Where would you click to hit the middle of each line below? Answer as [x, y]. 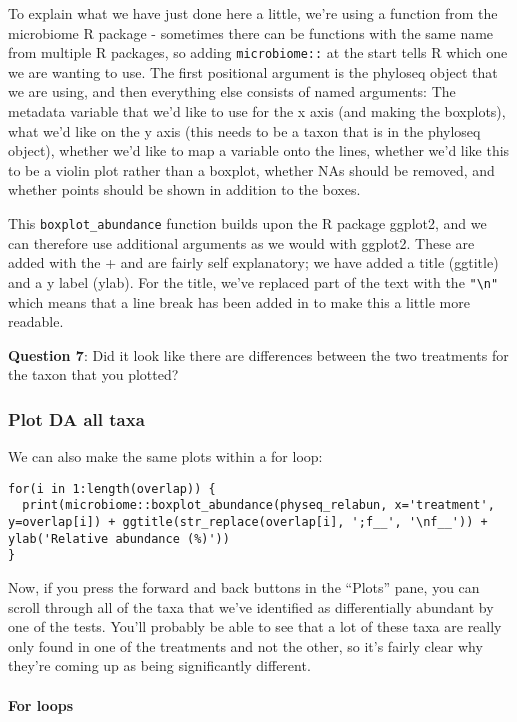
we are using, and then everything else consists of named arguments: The [232, 91]
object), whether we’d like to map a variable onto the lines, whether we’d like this [259, 150]
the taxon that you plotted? [93, 374]
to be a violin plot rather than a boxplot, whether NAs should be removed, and [251, 169]
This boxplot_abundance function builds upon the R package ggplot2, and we [247, 223]
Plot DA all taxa [76, 418]
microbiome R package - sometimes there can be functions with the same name [251, 32]
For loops [41, 704]
